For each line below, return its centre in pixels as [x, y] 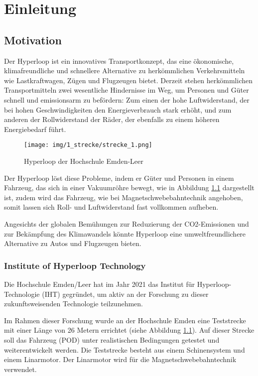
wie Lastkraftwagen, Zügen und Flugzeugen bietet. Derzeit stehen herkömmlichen [128, 80]
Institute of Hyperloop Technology [75, 265]
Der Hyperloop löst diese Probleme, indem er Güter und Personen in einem [119, 178]
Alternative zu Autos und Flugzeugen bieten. [73, 243]
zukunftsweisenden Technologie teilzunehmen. [73, 304]
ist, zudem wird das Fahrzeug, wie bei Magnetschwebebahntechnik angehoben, [124, 197]
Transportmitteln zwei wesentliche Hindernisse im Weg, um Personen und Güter [127, 90]
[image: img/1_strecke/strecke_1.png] [88, 145]
